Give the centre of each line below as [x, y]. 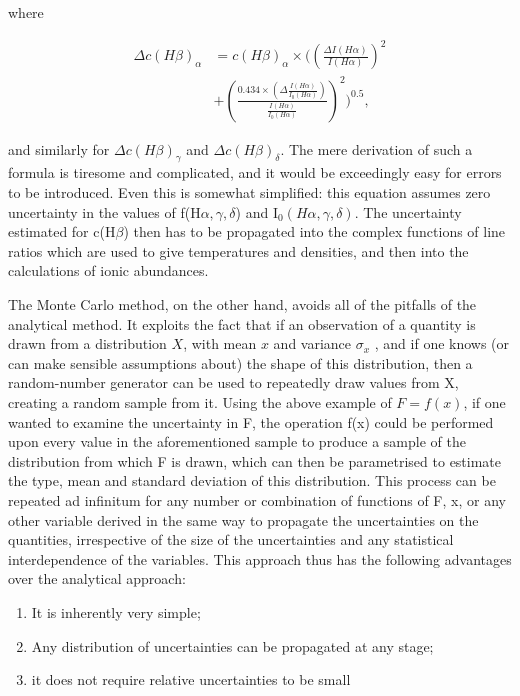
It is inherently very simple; [116, 611]
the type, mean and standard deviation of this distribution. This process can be [252, 480]
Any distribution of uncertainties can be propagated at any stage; [232, 645]
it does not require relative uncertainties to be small [191, 679]
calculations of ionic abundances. [108, 270]
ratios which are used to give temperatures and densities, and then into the [238, 250]
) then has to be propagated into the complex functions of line [314, 231]
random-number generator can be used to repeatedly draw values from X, [233, 382]
